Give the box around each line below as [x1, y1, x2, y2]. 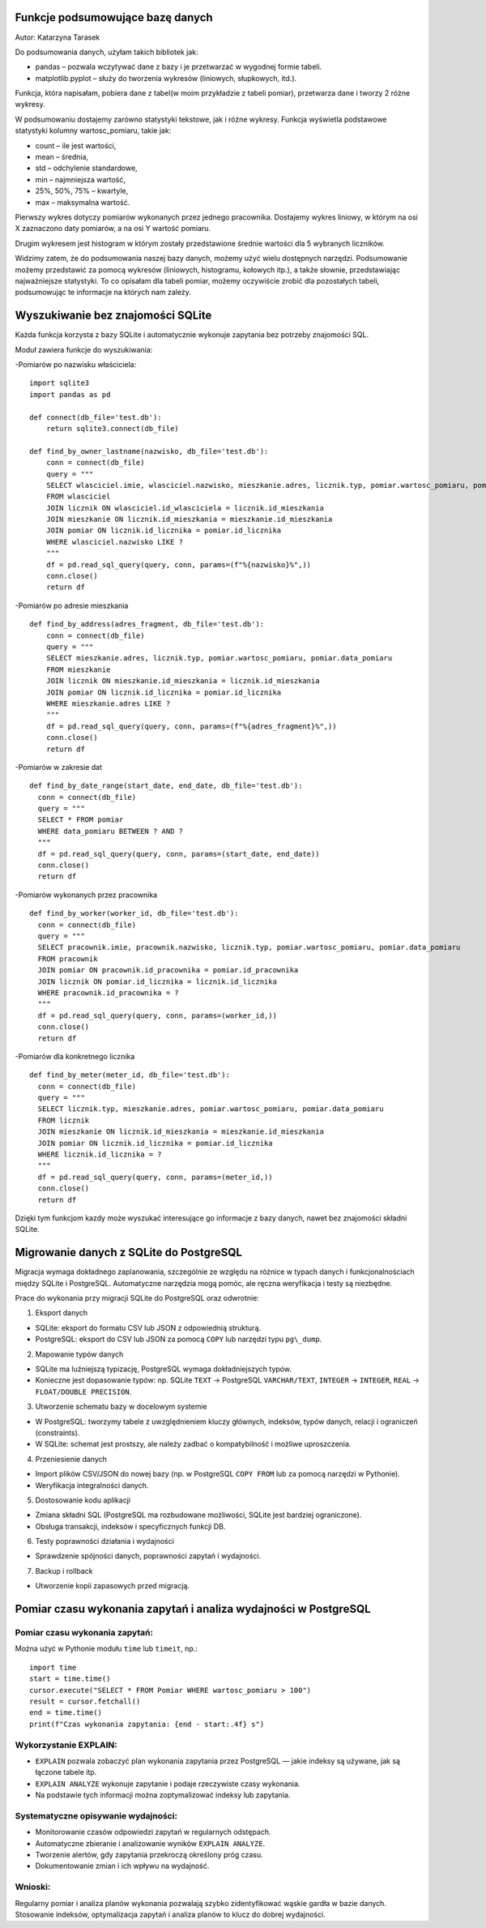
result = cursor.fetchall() [29, 1696, 141, 1706]
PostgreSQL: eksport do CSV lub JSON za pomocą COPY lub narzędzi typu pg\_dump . [35, 1334, 322, 1344]
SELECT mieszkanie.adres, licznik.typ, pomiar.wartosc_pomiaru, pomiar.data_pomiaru [45, 653, 393, 663]
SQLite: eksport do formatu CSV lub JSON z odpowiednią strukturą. [35, 1323, 262, 1332]
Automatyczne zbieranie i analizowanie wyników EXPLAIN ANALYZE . [35, 1838, 266, 1848]
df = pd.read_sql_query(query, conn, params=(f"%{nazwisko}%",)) [45, 560, 312, 569]
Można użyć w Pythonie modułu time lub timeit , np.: [15, 1644, 198, 1653]
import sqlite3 [29, 378, 90, 388]
